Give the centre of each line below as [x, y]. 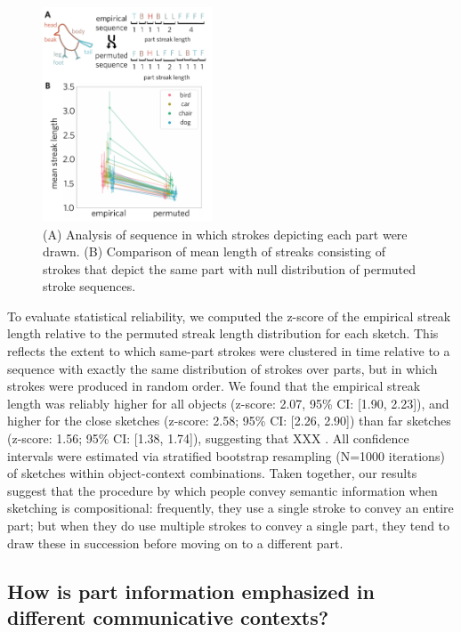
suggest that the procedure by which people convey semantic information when [222, 490]
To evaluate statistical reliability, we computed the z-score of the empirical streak [229, 316]
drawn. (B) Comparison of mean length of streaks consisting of [214, 251]
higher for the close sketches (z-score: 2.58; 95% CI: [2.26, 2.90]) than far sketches [229, 421]
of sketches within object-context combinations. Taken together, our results [212, 473]
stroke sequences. [89, 286]
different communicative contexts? [168, 616]
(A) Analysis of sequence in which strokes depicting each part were [225, 234]
